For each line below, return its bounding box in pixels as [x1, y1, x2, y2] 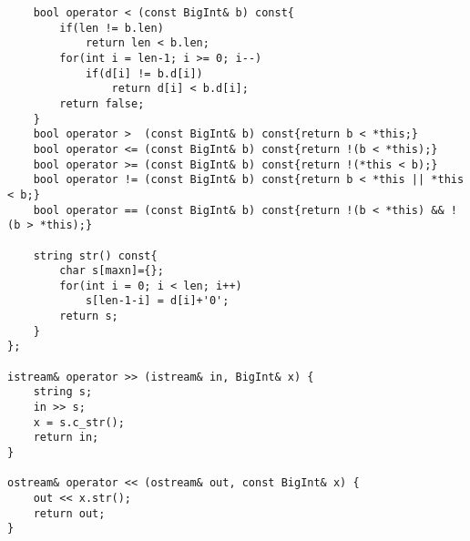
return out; [33, 506, 106, 520]
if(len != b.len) [59, 21, 164, 35]
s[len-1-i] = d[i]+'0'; [85, 294, 230, 308]
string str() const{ [33, 249, 158, 262]
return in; [33, 431, 99, 444]
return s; [59, 310, 118, 323]
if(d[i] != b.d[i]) [85, 66, 203, 80]
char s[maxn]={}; [59, 264, 164, 278]
